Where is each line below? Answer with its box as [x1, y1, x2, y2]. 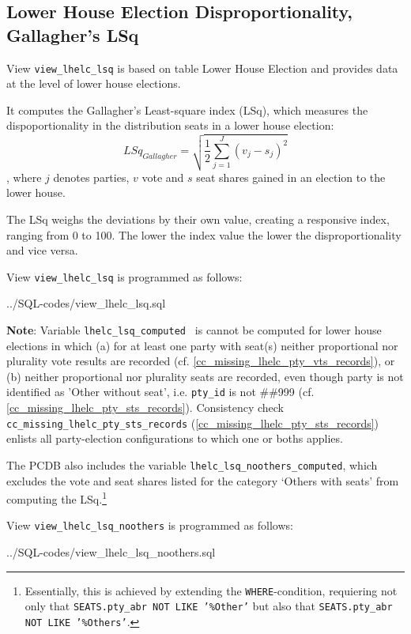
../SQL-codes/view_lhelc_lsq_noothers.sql [6, 544, 216, 560]
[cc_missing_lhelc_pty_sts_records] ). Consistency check [6, 399, 284, 416]
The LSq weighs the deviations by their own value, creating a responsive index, [6, 211, 390, 228]
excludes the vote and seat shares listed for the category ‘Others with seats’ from [6, 472, 399, 489]
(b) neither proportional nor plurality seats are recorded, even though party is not [6, 368, 404, 384]
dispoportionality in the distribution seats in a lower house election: [6, 117, 334, 134]
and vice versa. [6, 242, 78, 259]
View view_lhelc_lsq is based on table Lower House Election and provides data [6, 59, 398, 76]
